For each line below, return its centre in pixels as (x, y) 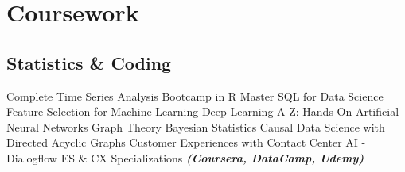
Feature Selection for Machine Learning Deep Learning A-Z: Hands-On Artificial (203, 111)
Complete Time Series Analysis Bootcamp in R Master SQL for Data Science (195, 96)
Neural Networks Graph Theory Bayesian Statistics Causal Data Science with (196, 126)
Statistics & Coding (89, 62)
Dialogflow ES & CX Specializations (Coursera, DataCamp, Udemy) (185, 157)
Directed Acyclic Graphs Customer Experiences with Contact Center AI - (186, 142)
